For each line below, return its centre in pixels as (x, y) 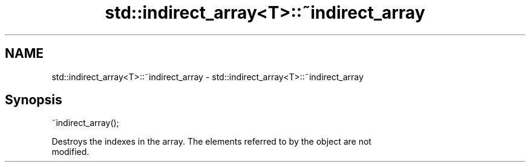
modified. (70, 152)
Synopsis (34, 100)
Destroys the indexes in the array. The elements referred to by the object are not (211, 142)
